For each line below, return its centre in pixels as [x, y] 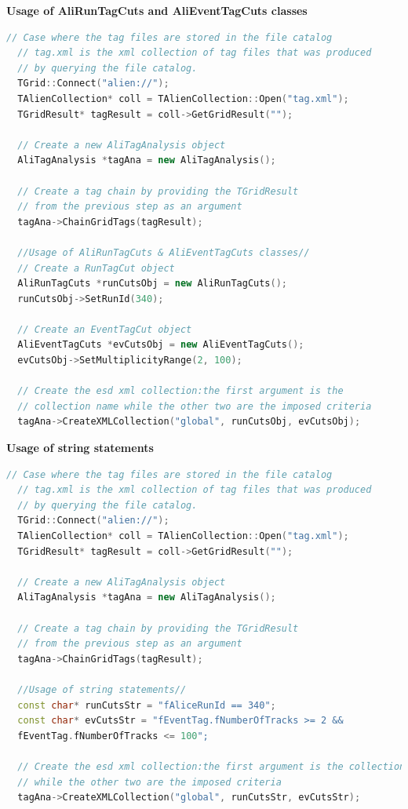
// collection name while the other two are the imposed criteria [195, 406]
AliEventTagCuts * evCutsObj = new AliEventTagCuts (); [161, 345]
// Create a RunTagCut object [96, 268]
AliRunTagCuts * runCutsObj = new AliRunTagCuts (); [153, 284]
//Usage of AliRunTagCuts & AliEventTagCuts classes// [164, 252]
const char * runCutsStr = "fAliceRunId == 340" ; [147, 705]
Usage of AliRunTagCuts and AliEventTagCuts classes [157, 10]
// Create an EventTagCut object [105, 329]
